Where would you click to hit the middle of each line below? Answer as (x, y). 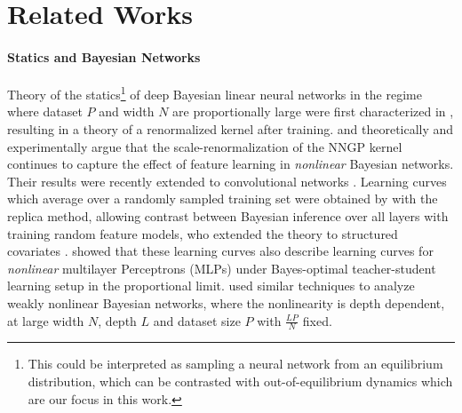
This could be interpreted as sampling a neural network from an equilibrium (235, 364)
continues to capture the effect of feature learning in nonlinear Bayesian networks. (231, 164)
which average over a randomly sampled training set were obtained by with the (223, 199)
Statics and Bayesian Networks (104, 56)
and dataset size (197, 320)
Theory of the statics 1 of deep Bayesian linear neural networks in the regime (215, 93)
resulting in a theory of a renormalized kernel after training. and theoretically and (231, 129)
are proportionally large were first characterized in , (313, 111)
